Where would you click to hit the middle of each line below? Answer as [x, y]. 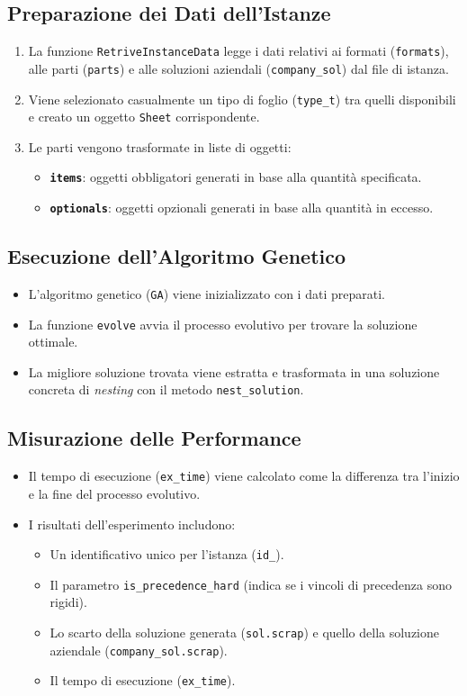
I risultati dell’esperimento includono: [132, 524]
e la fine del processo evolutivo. [114, 493]
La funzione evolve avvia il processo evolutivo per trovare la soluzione [223, 324]
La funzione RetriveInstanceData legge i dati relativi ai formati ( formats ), [238, 51]
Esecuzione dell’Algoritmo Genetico [177, 256]
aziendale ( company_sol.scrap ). [139, 650]
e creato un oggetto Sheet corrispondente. [144, 117]
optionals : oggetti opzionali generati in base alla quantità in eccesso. [242, 208]
